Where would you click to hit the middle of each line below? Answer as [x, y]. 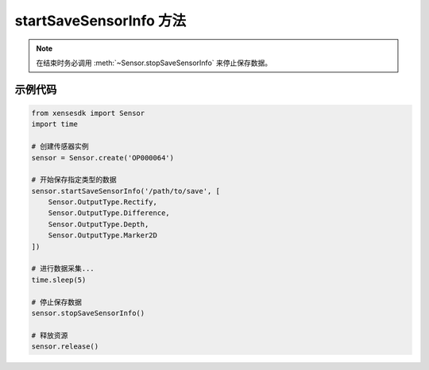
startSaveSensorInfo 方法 [100, 21]
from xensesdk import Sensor [88, 113]
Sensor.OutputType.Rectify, [103, 202]
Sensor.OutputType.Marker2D [103, 235]
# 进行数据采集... [63, 269]
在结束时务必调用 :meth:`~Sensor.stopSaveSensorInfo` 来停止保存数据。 [154, 63]
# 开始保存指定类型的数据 [74, 180]
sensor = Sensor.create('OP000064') [103, 158]
